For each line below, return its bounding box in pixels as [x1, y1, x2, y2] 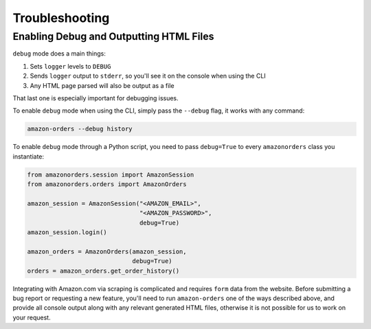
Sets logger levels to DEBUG [30, 62, 111, 70]
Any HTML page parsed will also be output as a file [30, 81, 175, 89]
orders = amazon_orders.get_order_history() [27, 266, 180, 275]
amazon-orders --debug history [27, 125, 133, 133]
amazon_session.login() [27, 229, 108, 236]
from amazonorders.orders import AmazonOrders [27, 181, 187, 188]
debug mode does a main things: [12, 49, 106, 58]
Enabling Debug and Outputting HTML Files [12, 30, 214, 43]
